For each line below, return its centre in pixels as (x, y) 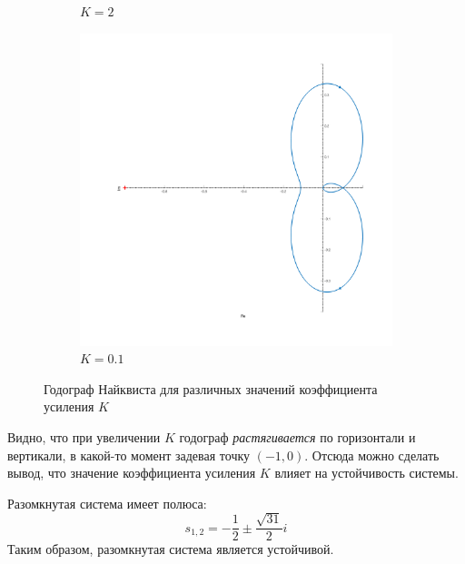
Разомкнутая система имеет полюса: (107, 503)
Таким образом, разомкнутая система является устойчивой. (171, 549)
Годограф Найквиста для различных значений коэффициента (211, 388)
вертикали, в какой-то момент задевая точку (129, 455)
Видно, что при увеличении (84, 436)
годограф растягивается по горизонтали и (297, 436)
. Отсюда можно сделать (372, 455)
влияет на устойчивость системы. (366, 473)
